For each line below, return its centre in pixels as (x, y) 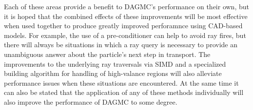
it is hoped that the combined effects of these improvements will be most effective (126, 16)
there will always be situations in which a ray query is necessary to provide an (121, 45)
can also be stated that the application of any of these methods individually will (124, 92)
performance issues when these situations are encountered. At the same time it (121, 82)
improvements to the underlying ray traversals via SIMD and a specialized (115, 64)
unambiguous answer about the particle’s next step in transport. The (107, 54)
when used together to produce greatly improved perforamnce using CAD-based (123, 26)
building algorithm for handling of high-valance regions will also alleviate (113, 73)
